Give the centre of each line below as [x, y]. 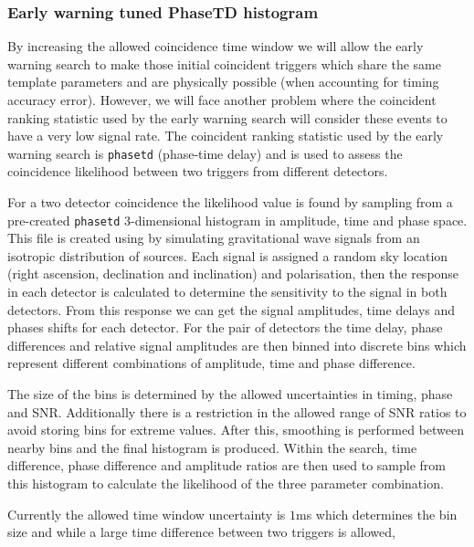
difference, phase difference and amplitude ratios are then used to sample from [226, 465]
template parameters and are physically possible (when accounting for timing [223, 82]
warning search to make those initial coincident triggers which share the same [224, 63]
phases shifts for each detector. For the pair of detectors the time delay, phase [225, 327]
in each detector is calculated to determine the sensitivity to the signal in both [227, 292]
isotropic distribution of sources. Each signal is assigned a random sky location [228, 255]
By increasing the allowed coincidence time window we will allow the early [216, 46]
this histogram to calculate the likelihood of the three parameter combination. [226, 483]
